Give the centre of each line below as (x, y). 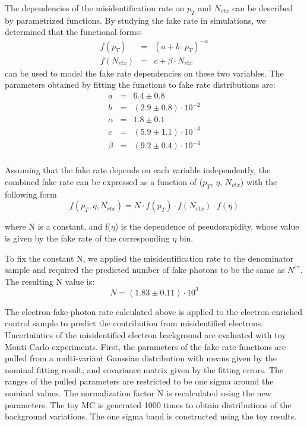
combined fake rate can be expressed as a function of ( (104, 182)
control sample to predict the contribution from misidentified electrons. (134, 323)
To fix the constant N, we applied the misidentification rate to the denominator (149, 258)
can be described (263, 8)
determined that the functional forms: (74, 32)
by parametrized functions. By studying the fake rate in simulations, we (135, 20)
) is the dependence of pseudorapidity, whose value (207, 226)
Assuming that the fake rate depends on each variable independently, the (138, 170)
